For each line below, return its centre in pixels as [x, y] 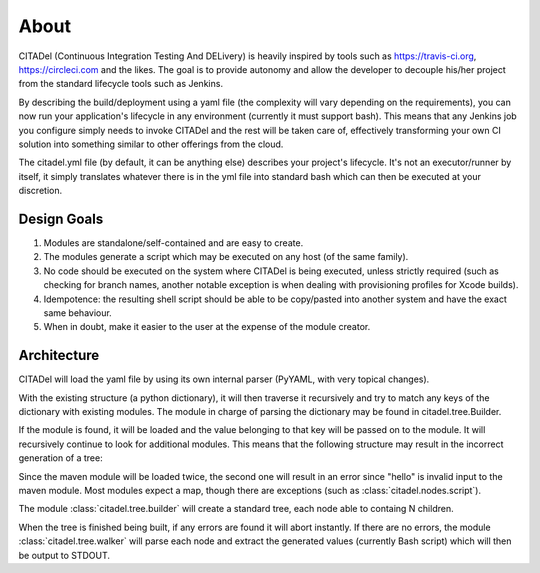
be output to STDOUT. [64, 555]
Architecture [59, 355]
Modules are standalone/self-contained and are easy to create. [173, 242]
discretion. [40, 191]
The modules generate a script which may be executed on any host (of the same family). [226, 257]
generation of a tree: [61, 458]
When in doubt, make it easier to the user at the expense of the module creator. [207, 327]
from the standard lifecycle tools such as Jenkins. [121, 84]
